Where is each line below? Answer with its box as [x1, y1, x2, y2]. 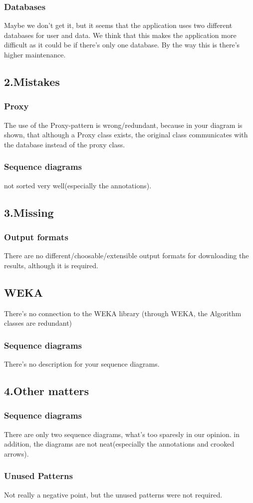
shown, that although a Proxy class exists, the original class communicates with [4, 129, 248, 140]
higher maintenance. [4, 49, 66, 59]
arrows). [4, 448, 29, 459]
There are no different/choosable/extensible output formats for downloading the [4, 250, 249, 261]
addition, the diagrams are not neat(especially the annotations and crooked [4, 439, 235, 449]
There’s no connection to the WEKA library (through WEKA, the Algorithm [4, 308, 242, 318]
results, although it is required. [4, 260, 98, 270]
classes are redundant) [4, 318, 72, 328]
